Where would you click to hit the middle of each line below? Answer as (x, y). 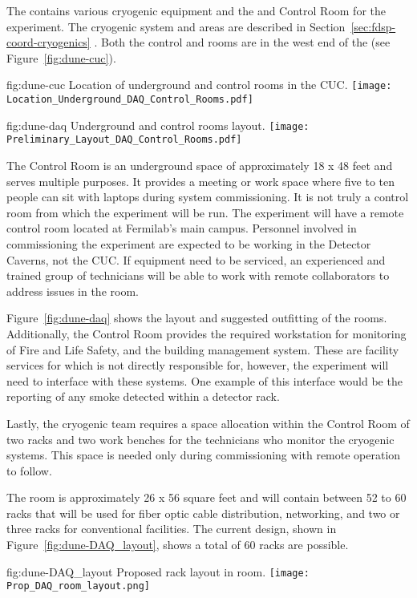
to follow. (29, 470)
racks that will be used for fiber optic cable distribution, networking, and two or (203, 513)
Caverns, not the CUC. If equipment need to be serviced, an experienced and (196, 259)
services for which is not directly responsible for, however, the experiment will (198, 365)
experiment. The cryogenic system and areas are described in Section (176, 26)
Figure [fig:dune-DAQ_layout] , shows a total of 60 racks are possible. (178, 545)
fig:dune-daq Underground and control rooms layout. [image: (158, 125)
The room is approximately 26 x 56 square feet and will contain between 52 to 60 (206, 497)
